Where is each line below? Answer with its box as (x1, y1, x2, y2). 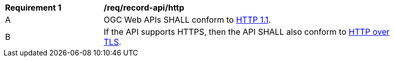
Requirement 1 (5, 3, 62, 13)
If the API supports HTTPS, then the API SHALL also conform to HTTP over (104, 27, 390, 37)
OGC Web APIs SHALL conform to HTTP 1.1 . (104, 15, 271, 25)
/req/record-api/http (104, 3, 185, 13)
